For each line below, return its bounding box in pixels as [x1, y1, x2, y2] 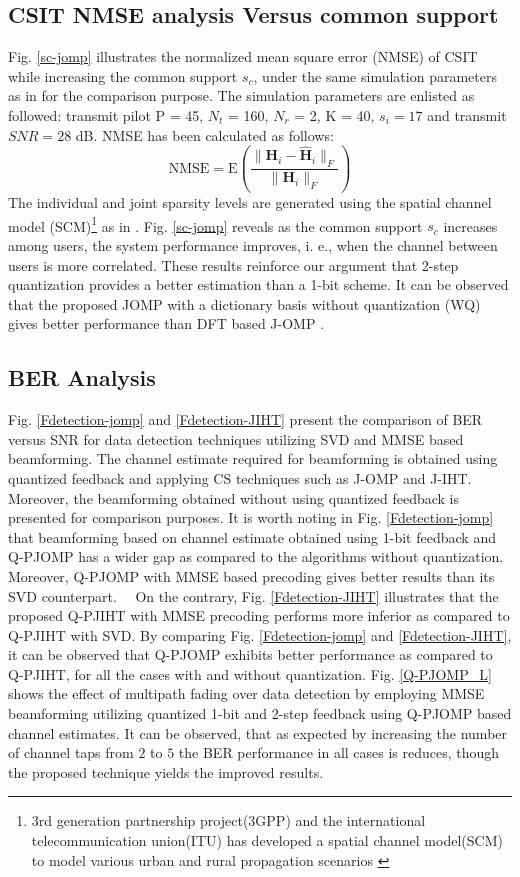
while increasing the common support [8, 65, 238, 86]
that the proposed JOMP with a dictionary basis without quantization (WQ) [8, 293, 481, 314]
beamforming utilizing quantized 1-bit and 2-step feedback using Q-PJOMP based [8, 703, 512, 724]
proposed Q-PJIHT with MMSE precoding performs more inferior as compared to [8, 605, 510, 626]
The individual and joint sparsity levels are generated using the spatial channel [8, 192, 492, 213]
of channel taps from [8, 742, 134, 763]
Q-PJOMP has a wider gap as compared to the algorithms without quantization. [8, 546, 504, 567]
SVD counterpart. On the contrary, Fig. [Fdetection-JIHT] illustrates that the [8, 585, 499, 606]
